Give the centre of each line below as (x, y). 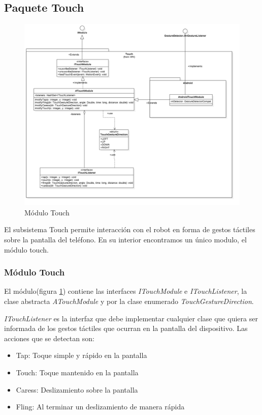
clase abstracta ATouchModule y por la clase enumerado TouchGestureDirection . (129, 301)
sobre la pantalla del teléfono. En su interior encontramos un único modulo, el (125, 240)
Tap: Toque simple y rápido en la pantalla (81, 355)
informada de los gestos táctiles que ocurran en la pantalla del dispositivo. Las (126, 328)
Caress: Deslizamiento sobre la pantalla (77, 389)
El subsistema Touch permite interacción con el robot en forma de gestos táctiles (130, 229)
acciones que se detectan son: (49, 338)
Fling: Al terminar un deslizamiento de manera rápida (100, 407)
